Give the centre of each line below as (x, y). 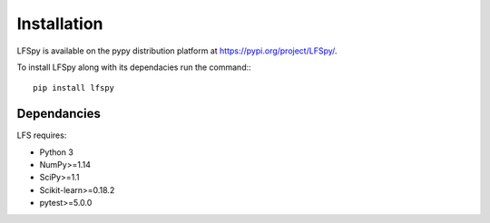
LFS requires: (42, 135)
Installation (60, 24)
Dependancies (59, 114)
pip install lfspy (74, 88)
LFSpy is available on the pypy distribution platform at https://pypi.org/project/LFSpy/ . (177, 51)
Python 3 (57, 152)
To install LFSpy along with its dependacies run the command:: (134, 67)
